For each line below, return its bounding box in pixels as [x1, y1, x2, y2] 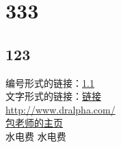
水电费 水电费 [5, 129, 66, 143]
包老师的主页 [5, 116, 63, 130]
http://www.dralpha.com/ [5, 102, 116, 116]
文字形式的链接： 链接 [5, 89, 101, 103]
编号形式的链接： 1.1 [5, 75, 94, 90]
